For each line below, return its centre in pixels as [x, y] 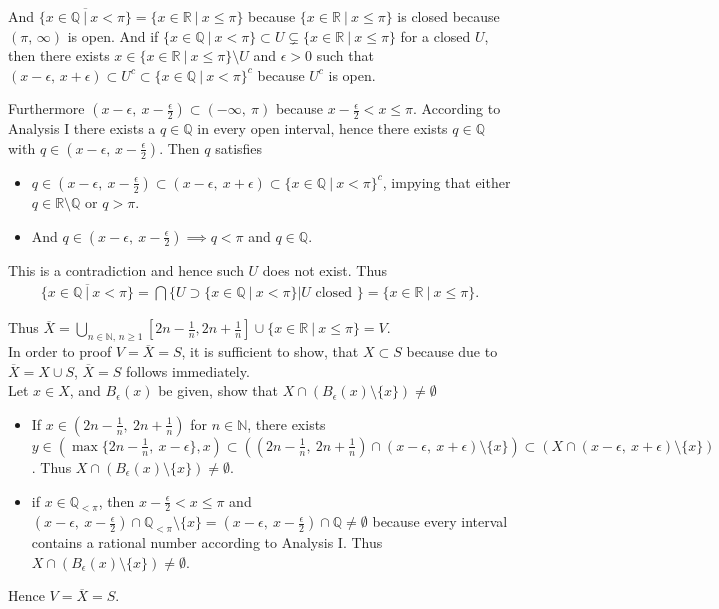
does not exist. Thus [325, 269]
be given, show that [218, 390]
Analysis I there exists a [82, 128]
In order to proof [60, 351]
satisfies [239, 147]
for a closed [435, 35]
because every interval [440, 521]
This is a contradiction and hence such [126, 269]
